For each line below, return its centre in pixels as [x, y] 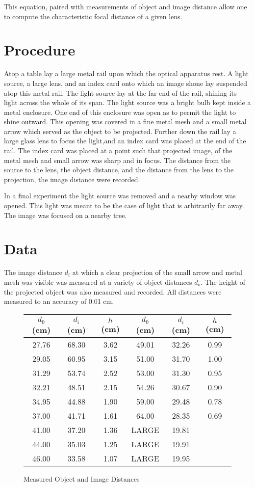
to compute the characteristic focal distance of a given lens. [93, 16]
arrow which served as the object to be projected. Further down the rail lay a [120, 131]
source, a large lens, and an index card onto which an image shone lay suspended [126, 83]
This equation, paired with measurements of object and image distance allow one [126, 6]
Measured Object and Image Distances [82, 478]
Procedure [40, 50]
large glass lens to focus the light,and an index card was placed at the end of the [125, 141]
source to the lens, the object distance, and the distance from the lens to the [119, 170]
